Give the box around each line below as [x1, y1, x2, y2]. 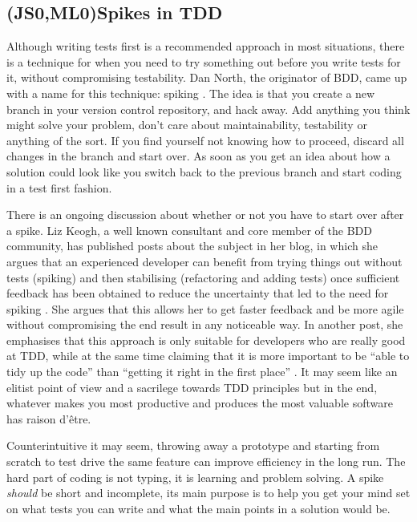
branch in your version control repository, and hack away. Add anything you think [6, 100, 411, 117]
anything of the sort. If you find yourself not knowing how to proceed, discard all [6, 132, 404, 148]
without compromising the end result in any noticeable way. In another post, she [6, 316, 403, 333]
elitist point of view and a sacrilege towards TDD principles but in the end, [6, 378, 378, 395]
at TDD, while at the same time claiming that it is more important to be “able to [6, 347, 410, 364]
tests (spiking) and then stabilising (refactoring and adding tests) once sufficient [6, 269, 400, 285]
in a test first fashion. [6, 179, 112, 196]
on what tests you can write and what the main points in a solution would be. [6, 500, 391, 516]
